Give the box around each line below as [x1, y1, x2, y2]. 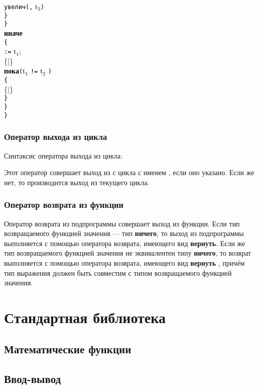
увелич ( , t [4, 1, 38, 11]
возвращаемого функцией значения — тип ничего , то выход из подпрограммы [4, 228, 244, 239]
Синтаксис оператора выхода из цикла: [4, 150, 122, 161]
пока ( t [4, 65, 26, 76]
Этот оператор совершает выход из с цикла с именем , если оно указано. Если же [4, 167, 254, 178]
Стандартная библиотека [4, 306, 166, 327]
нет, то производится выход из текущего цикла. [4, 177, 150, 187]
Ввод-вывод [4, 371, 61, 386]
